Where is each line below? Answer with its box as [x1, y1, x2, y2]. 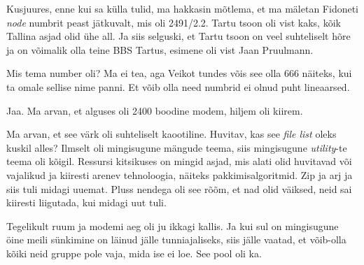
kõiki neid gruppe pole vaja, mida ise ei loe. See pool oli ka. [6, 245, 262, 260]
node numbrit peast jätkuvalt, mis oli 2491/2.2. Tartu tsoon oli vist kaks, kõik [6, 15, 341, 29]
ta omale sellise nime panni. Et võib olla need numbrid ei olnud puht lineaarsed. [6, 79, 350, 94]
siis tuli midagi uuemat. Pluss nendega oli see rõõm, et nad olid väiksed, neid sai [6, 181, 352, 196]
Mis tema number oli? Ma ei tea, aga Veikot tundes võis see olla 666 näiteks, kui [6, 66, 352, 80]
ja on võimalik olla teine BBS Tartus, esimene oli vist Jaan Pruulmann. [6, 42, 314, 57]
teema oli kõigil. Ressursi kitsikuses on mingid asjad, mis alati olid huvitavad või [6, 154, 352, 169]
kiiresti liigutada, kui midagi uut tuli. [6, 195, 167, 210]
